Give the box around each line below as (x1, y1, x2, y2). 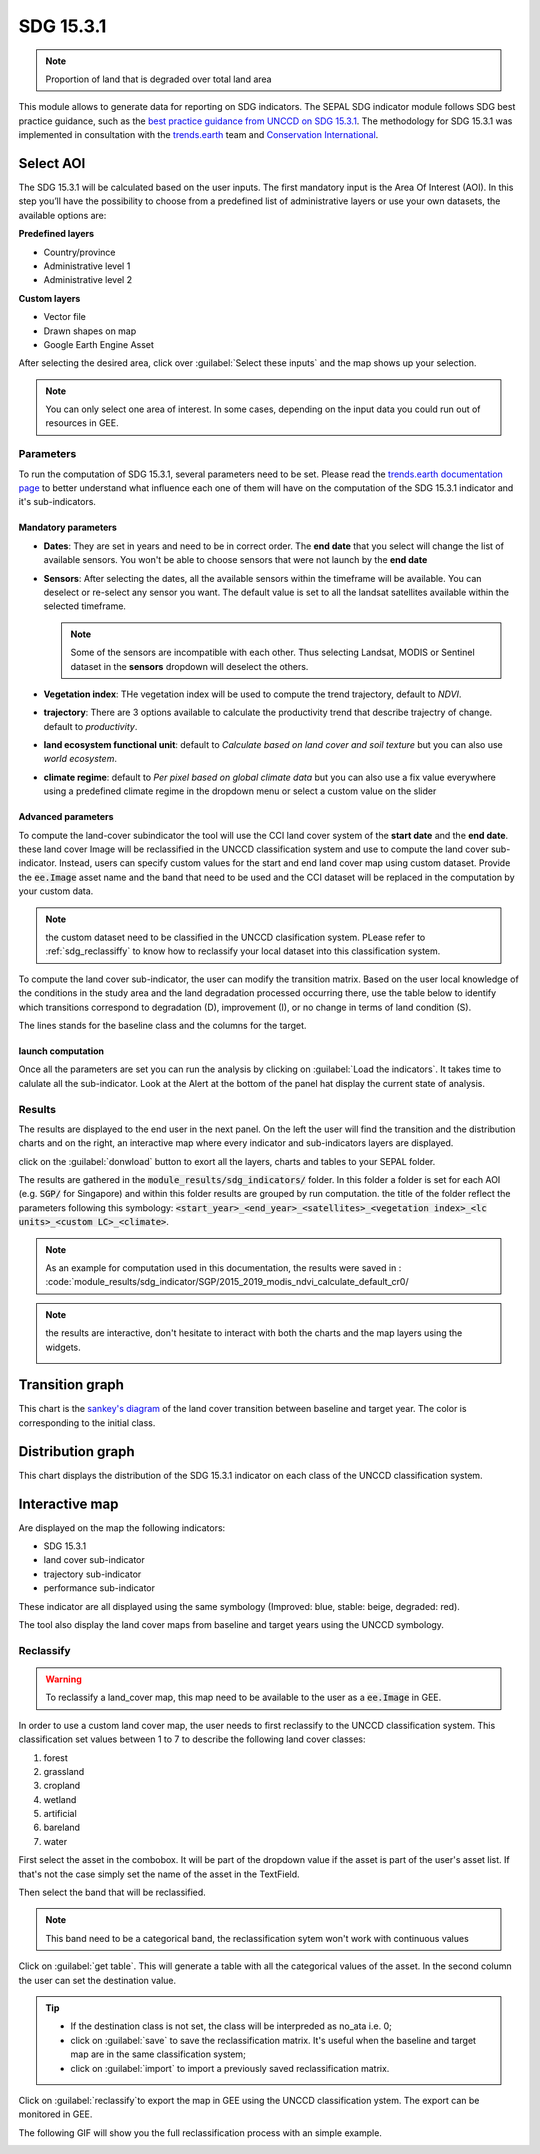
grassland (43, 1765, 85, 1777)
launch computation (18, 1045, 105, 1057)
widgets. (45, 1341, 82, 1353)
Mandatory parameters (18, 521, 117, 534)
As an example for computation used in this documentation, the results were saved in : (45, 1262, 402, 1274)
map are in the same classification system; (70, 2048, 247, 2060)
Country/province (43, 246, 116, 258)
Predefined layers (18, 228, 95, 240)
